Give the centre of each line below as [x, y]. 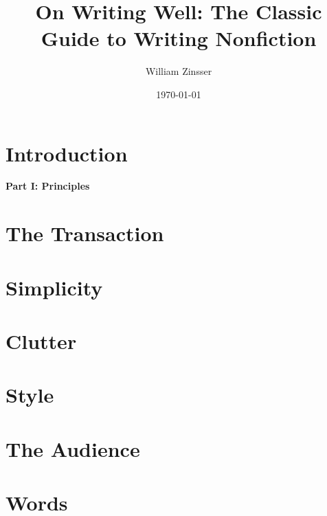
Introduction [67, 153]
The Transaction [85, 233]
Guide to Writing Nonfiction [179, 38]
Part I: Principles [48, 186]
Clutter [41, 340]
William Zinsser [179, 71]
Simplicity [54, 287]
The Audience [73, 448]
